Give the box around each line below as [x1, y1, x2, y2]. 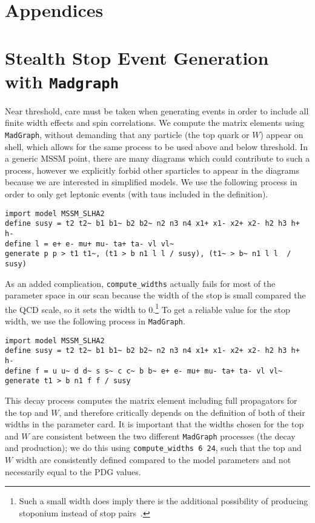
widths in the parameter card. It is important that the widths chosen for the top [5, 418, 304, 430]
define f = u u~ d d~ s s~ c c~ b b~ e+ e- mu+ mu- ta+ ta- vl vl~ [5, 366, 283, 375]
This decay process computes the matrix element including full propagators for [5, 394, 297, 406]
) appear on [260, 128, 303, 140]
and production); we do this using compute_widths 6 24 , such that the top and [5, 441, 302, 454]
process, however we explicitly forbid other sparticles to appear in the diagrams [5, 163, 299, 176]
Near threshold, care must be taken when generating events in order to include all [5, 104, 309, 117]
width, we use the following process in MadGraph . [5, 315, 185, 327]
